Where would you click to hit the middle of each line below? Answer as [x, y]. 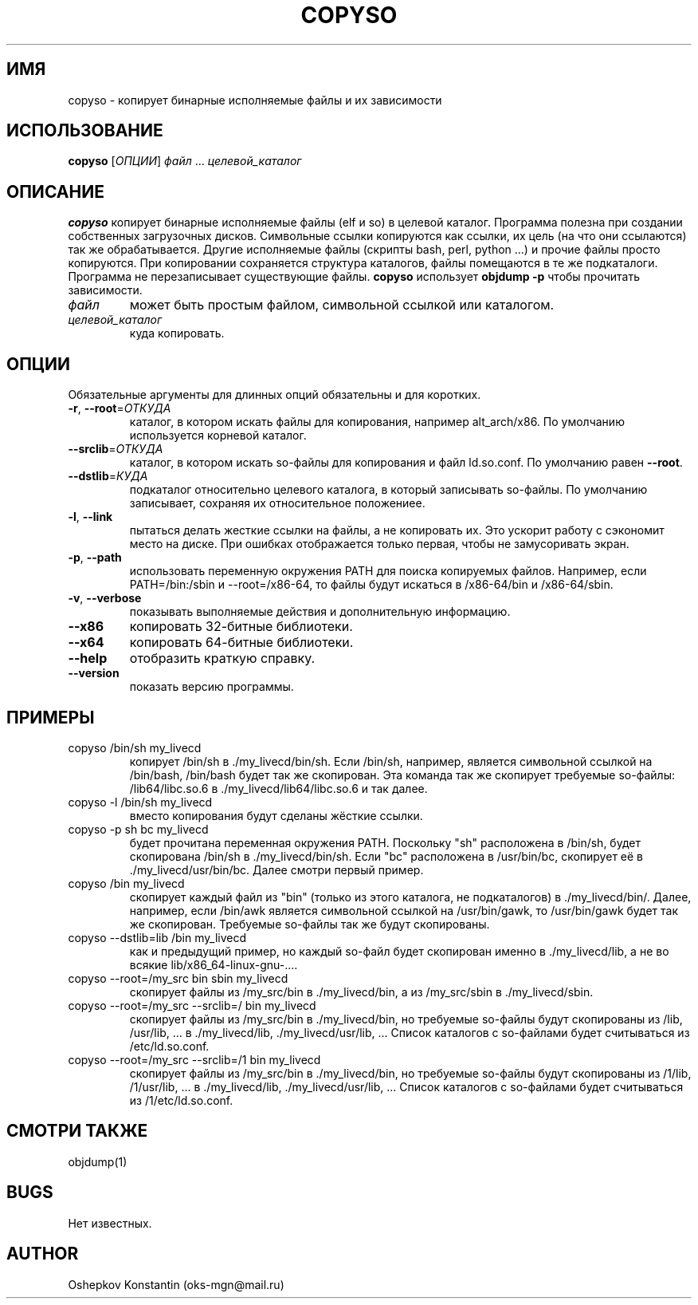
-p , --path [95, 558]
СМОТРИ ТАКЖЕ [77, 1131]
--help [88, 658]
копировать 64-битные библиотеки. [241, 643]
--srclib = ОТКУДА [116, 449]
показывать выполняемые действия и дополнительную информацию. [320, 612]
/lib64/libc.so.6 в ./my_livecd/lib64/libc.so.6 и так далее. [278, 788]
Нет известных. [110, 1223]
